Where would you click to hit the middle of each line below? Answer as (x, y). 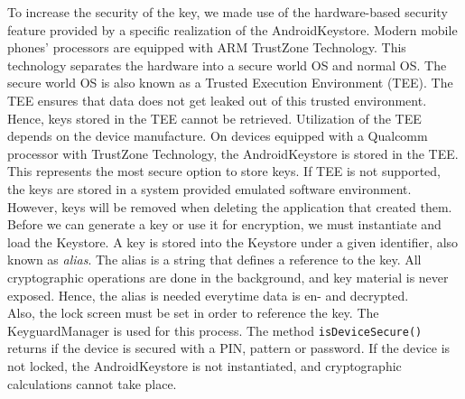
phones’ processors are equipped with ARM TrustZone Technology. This (207, 47)
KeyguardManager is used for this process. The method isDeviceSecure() (215, 330)
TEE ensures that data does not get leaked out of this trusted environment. (217, 100)
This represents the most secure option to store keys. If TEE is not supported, (224, 171)
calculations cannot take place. (92, 383)
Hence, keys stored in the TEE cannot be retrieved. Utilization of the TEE (214, 118)
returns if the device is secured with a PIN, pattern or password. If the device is (229, 348)
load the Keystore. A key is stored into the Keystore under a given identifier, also (233, 241)
